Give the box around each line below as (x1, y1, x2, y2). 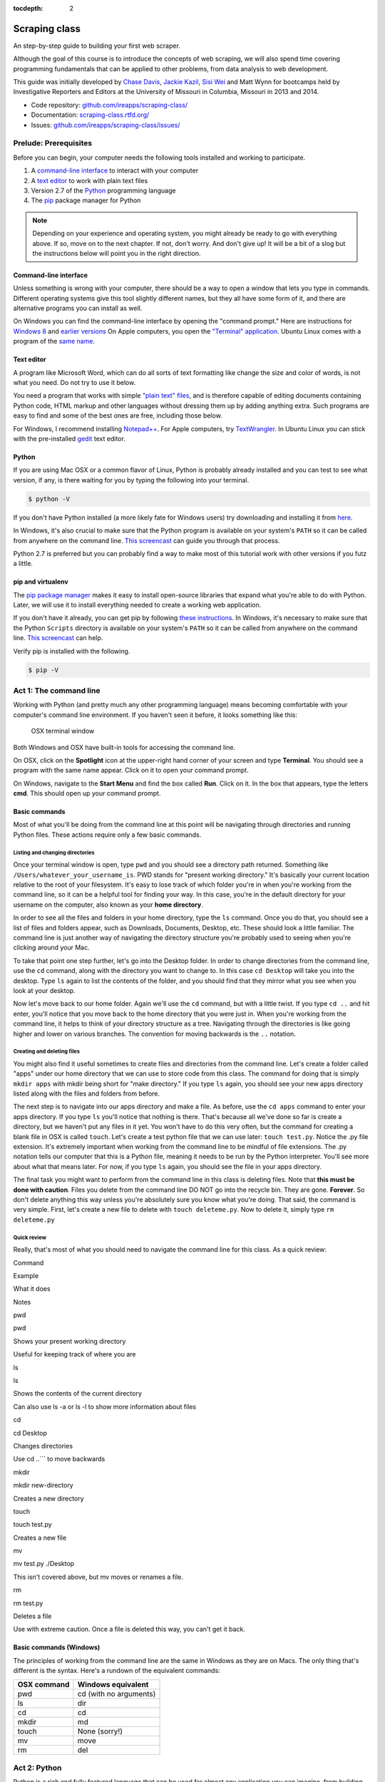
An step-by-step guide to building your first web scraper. (13, 41, 181, 50)
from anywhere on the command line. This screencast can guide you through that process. (13, 536, 280, 545)
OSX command (17, 1679, 70, 1689)
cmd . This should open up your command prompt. (13, 789, 161, 798)
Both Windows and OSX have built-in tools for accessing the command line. (13, 743, 235, 751)
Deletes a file (13, 1612, 52, 1621)
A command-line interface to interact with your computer (31, 166, 199, 175)
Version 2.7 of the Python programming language (31, 186, 176, 195)
